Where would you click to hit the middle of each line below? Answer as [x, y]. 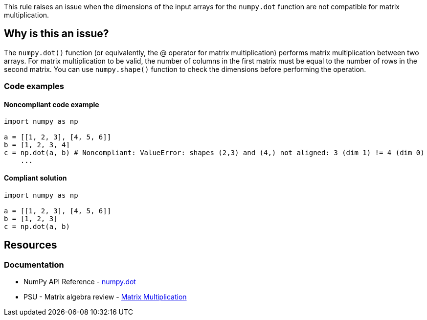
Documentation [34, 264]
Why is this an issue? [56, 34]
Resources [31, 245]
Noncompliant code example [52, 104]
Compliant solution [35, 178]
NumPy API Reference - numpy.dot [80, 281]
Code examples [34, 86]
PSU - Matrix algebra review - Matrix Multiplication [105, 297]
